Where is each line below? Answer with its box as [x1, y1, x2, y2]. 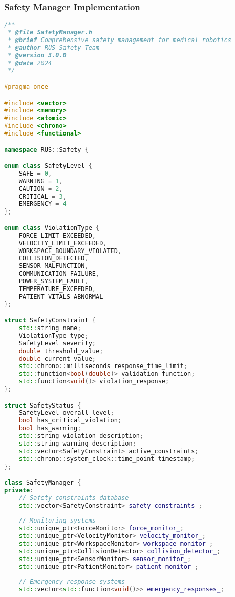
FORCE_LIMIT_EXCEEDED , [18, 232, 96, 239]
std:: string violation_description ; [18, 432, 144, 440]
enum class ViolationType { [4, 224, 100, 232]
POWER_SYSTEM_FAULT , [18, 278, 89, 285]
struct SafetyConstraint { [4, 317, 96, 324]
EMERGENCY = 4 [18, 200, 67, 208]
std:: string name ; [18, 324, 81, 332]
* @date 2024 [8, 59, 52, 67]
